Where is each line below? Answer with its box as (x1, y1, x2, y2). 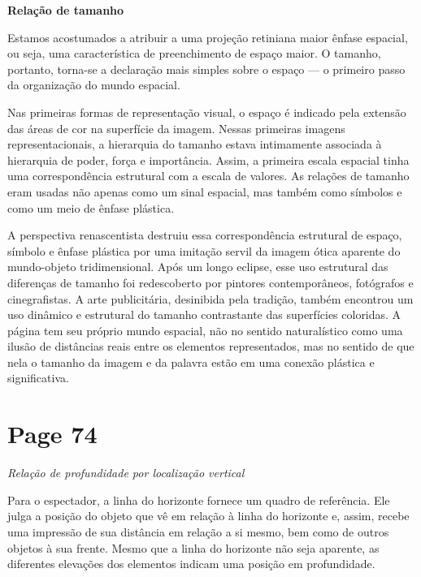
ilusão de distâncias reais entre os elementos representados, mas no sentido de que (7, 338, 414, 355)
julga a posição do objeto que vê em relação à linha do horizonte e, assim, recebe (7, 507, 410, 524)
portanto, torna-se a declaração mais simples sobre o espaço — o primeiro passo (7, 60, 406, 77)
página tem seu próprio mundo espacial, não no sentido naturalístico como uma (7, 321, 403, 338)
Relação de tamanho (7, 2, 124, 18)
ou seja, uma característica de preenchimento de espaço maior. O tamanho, (7, 45, 381, 62)
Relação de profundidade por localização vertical (7, 464, 245, 481)
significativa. (7, 369, 69, 386)
